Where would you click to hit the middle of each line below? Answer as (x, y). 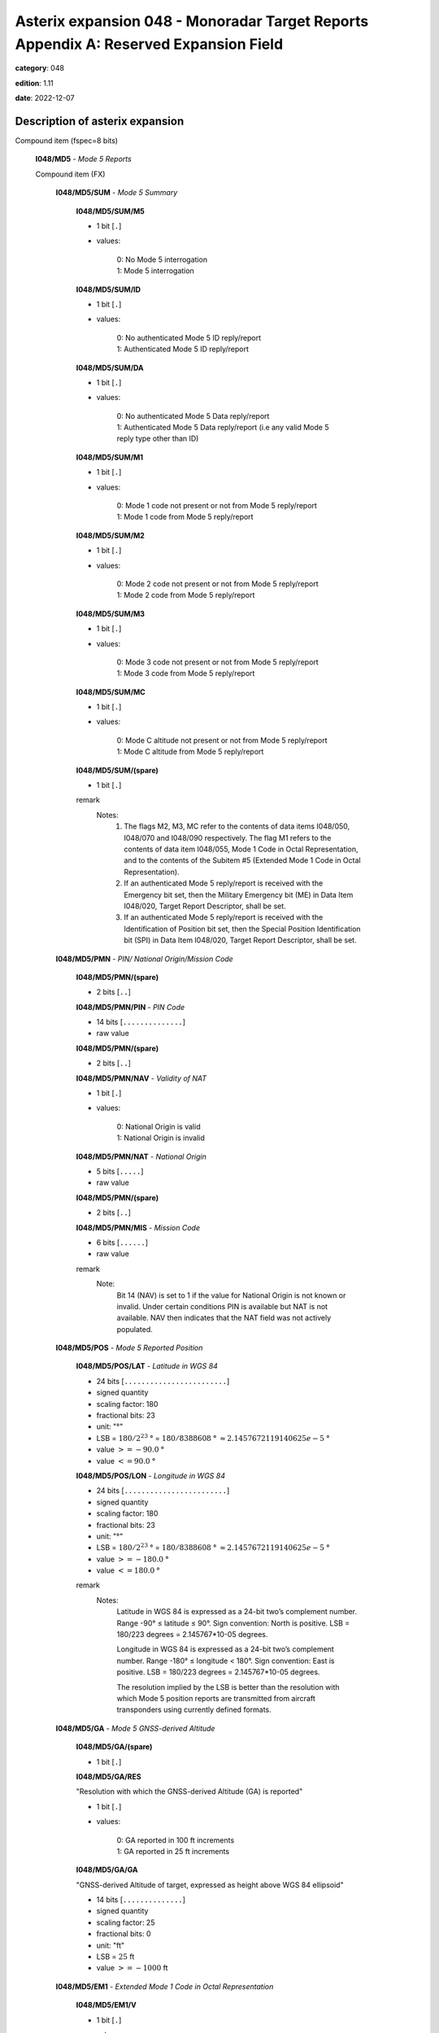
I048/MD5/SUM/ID (109, 289)
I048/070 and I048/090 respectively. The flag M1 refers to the (228, 838)
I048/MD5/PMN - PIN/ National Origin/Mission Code (144, 959)
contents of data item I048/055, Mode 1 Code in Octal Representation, (241, 849)
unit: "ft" (111, 1945)
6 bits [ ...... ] (122, 1242)
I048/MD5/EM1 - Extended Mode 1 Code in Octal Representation (165, 1986)
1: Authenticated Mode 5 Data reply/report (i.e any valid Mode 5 (223, 428)
